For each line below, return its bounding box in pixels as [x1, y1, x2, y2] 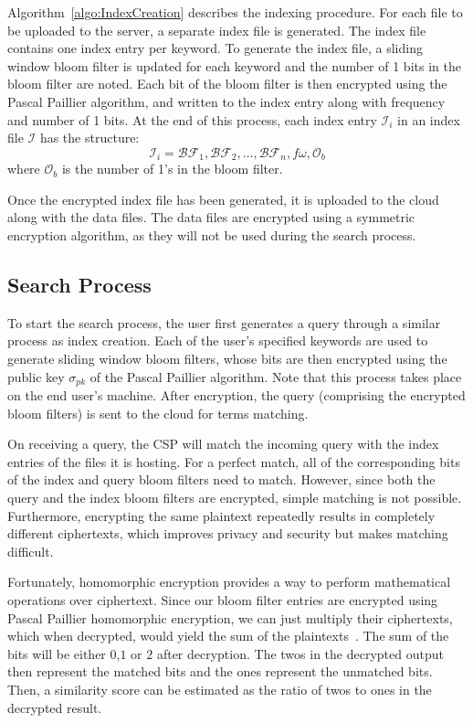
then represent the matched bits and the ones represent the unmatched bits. [7, 662, 433, 681]
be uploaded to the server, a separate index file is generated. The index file [7, 20, 426, 39]
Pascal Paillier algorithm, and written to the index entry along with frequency [7, 91, 446, 111]
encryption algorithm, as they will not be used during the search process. [7, 225, 416, 244]
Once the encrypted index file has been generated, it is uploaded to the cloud [7, 189, 439, 208]
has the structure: [39, 128, 140, 147]
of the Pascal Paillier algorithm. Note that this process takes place [89, 367, 462, 386]
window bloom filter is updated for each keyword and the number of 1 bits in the [7, 56, 461, 75]
